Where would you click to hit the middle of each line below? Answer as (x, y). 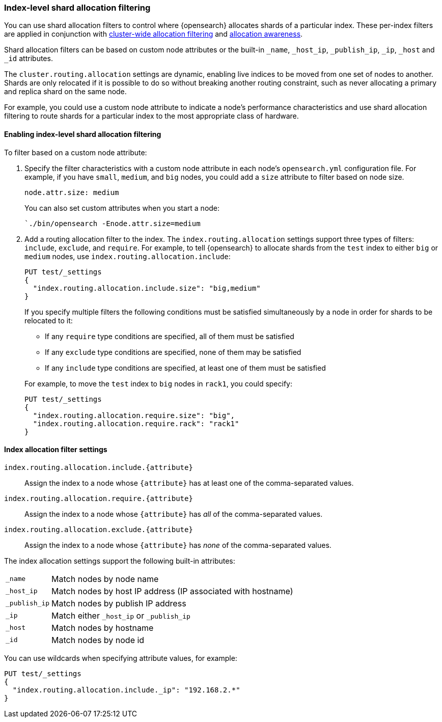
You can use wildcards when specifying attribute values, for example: (121, 658)
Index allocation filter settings (56, 450)
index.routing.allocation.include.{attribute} (99, 467)
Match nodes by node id (98, 640)
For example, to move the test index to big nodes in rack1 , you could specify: (158, 383)
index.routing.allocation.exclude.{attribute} (99, 529)
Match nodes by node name (105, 579)
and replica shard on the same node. (65, 92)
